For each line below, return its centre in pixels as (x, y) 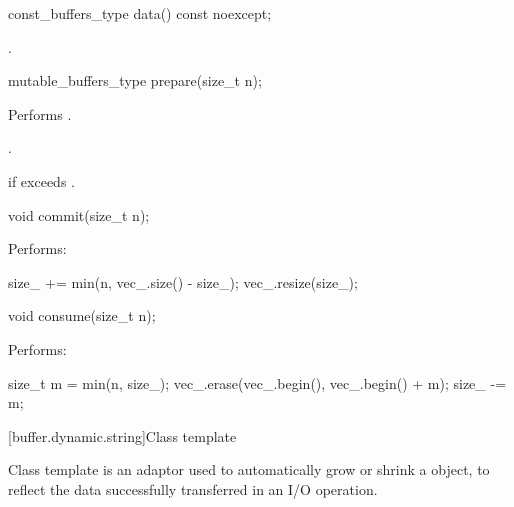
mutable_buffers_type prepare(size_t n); (135, 80)
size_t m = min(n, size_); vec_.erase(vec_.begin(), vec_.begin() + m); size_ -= (257, 382)
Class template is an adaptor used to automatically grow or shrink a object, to (249, 469)
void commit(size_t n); (79, 214)
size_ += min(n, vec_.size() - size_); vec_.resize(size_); (183, 281)
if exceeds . (41, 180)
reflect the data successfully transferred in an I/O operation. (193, 488)
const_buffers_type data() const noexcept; (140, 13)
